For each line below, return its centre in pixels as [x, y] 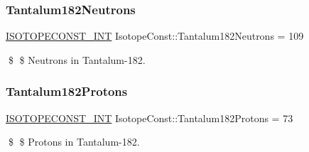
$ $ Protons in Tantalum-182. [74, 142]
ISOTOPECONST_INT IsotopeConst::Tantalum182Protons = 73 [150, 118]
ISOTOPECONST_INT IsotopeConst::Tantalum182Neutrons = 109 [155, 36]
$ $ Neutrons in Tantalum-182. [77, 59]
